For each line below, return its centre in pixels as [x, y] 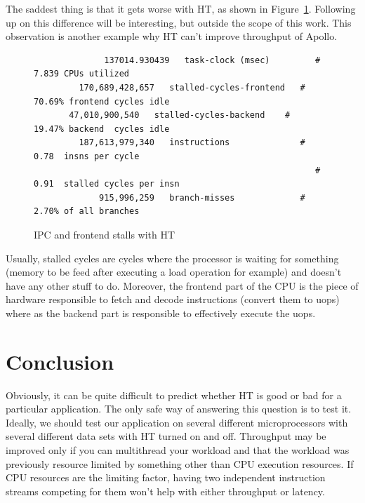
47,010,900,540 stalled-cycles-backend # [180, 115]
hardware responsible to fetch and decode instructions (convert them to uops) [173, 299]
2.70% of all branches [87, 212]
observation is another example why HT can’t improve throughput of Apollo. [172, 36]
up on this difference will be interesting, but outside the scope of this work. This [179, 22]
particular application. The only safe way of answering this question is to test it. [179, 409]
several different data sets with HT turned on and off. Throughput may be [166, 436]
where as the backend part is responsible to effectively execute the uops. [161, 313]
